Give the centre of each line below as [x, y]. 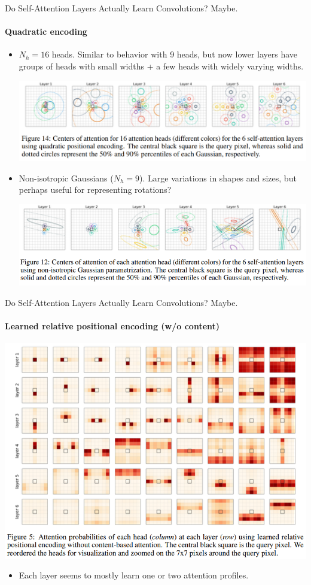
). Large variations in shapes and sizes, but [218, 178]
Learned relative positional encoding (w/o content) [112, 325]
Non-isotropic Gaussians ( [66, 178]
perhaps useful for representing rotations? [95, 190]
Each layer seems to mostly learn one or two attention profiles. [134, 575]
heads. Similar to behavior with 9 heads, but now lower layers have [175, 54]
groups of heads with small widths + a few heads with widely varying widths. [161, 66]
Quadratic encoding [46, 31]
